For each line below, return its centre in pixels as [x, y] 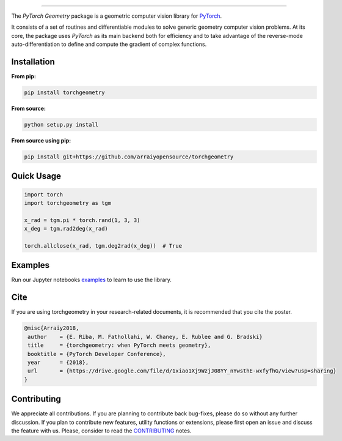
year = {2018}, [58, 362]
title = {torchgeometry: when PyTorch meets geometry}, [119, 345]
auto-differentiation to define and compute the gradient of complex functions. [109, 44]
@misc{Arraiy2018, [52, 328]
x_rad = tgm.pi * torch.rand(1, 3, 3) [82, 220]
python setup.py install [61, 125]
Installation [33, 61]
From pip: [24, 76]
